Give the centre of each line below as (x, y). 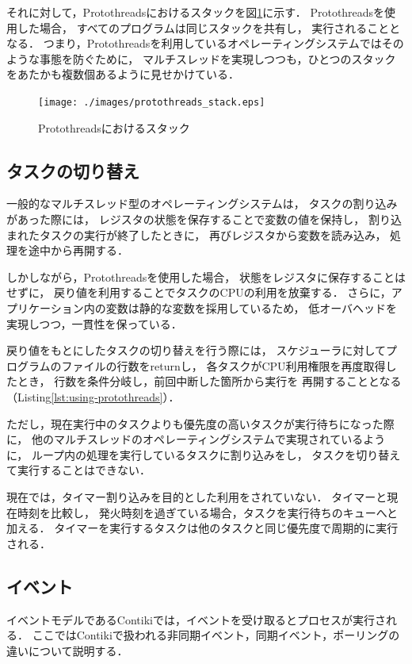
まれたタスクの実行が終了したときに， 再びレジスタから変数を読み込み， (196, 234)
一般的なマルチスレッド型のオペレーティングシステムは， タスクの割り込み (202, 203)
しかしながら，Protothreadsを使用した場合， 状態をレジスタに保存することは (206, 276)
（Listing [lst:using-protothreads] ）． (93, 396)
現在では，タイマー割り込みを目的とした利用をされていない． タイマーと (197, 496)
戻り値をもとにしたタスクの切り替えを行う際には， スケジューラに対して (196, 350)
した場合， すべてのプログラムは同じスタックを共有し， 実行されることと (209, 27)
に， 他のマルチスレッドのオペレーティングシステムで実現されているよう (196, 439)
